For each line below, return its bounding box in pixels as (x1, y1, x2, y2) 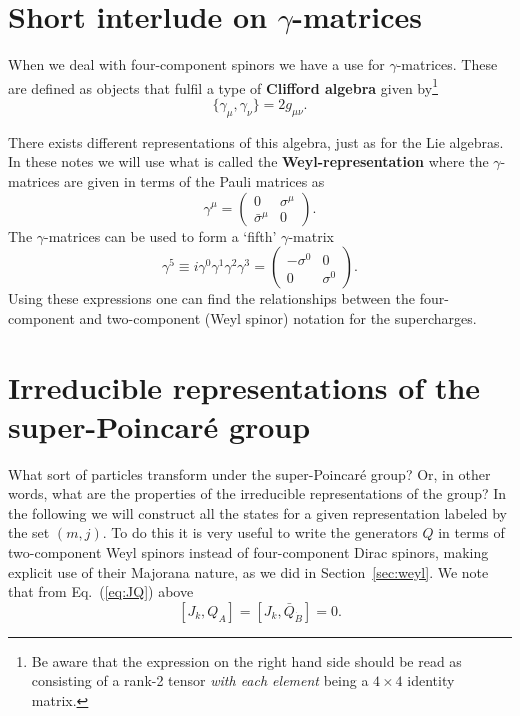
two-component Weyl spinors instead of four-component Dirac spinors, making (8, 542, 489, 563)
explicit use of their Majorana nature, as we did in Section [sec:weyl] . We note (8, 561, 489, 582)
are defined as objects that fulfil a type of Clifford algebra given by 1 (8, 74, 438, 98)
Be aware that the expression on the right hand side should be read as (31, 650, 462, 671)
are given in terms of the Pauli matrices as (64, 170, 325, 191)
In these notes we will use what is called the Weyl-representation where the (8, 151, 489, 172)
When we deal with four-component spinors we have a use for (8, 54, 385, 75)
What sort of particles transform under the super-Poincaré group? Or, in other (8, 463, 491, 484)
